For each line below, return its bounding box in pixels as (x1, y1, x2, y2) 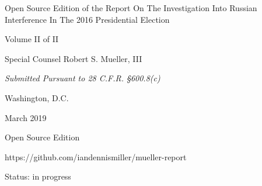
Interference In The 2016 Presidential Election (5, 13, 170, 25)
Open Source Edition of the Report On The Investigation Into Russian (5, 2, 257, 13)
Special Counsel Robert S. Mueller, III (5, 52, 142, 64)
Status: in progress (5, 170, 71, 182)
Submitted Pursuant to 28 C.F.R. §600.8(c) (5, 72, 160, 84)
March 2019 (5, 111, 47, 123)
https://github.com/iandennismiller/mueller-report (5, 150, 187, 163)
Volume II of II (5, 33, 59, 45)
